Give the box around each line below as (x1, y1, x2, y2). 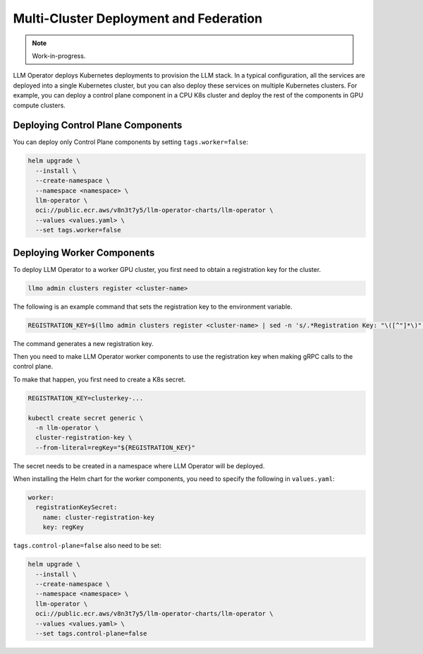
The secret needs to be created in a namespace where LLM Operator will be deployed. (13, 461, 265, 470)
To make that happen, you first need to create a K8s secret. (13, 375, 186, 384)
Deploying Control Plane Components (13, 119, 183, 131)
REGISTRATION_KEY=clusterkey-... (27, 394, 144, 402)
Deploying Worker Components (13, 246, 155, 258)
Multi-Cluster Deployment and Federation (13, 11, 263, 26)
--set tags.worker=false (35, 226, 121, 234)
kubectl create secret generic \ (27, 414, 144, 422)
